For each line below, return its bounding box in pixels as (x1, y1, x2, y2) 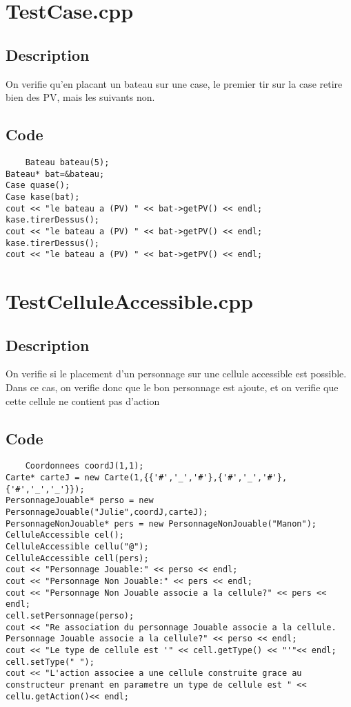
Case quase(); (6, 180, 70, 191)
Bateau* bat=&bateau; (6, 169, 105, 179)
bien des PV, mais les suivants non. (6, 90, 155, 104)
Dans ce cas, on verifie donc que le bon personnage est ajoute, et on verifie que (6, 380, 339, 395)
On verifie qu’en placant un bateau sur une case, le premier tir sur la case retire (6, 76, 343, 91)
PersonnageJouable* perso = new (6, 496, 154, 506)
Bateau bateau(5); (25, 157, 110, 167)
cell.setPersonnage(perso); (6, 610, 134, 621)
